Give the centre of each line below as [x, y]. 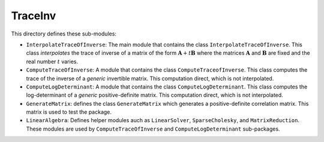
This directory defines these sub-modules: [64, 34]
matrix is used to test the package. [69, 112]
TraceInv [34, 16]
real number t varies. [52, 61]
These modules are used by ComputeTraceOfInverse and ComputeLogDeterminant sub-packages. [153, 129]
